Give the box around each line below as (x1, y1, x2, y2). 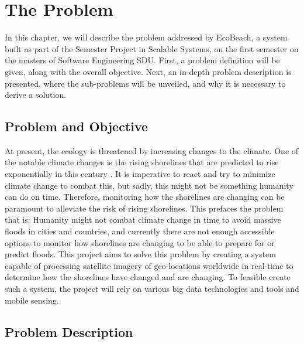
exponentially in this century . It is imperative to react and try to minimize (5, 168, 275, 180)
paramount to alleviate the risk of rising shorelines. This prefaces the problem (5, 202, 284, 214)
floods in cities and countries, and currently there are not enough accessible (5, 225, 275, 237)
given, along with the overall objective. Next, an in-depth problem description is (5, 65, 292, 77)
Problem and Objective (5, 117, 148, 135)
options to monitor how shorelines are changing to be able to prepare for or (5, 236, 275, 248)
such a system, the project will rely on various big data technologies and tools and (5, 282, 299, 295)
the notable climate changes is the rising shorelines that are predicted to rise (5, 156, 279, 168)
